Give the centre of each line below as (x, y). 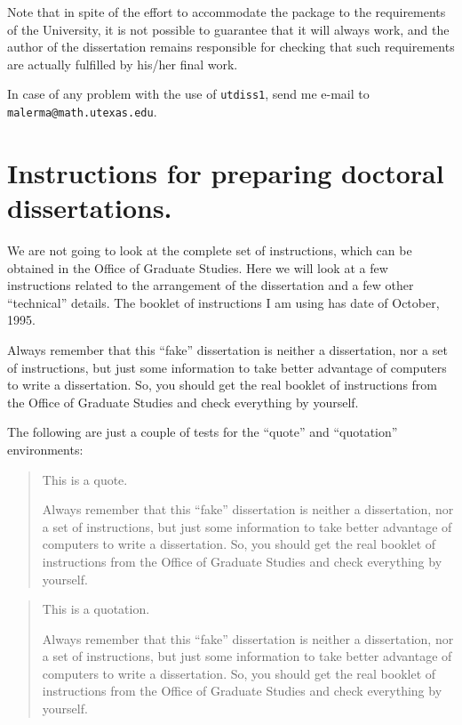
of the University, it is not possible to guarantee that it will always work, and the (228, 29)
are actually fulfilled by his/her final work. (123, 64)
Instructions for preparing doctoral (226, 172)
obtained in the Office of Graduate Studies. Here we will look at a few (198, 267)
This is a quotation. (96, 609)
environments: (45, 449)
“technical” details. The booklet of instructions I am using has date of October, (223, 302)
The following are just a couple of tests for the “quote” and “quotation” (203, 432)
